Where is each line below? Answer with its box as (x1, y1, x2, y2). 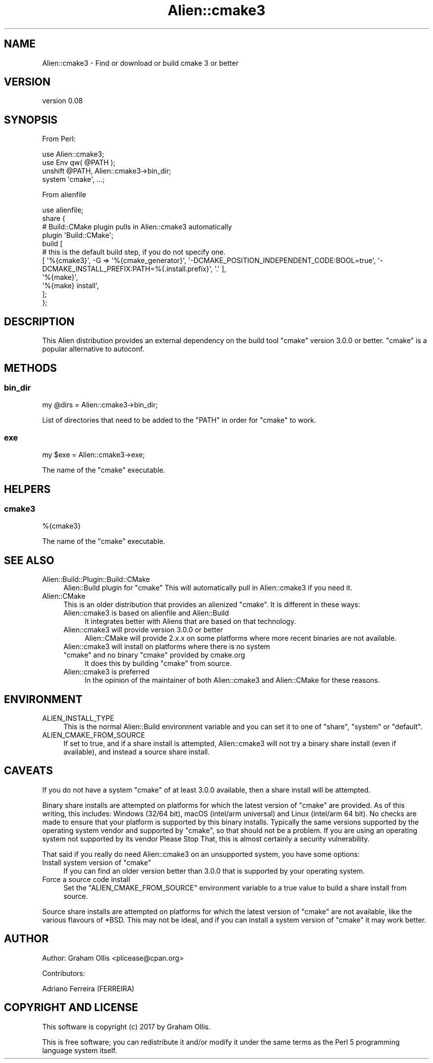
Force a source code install (42, 875, 130, 884)
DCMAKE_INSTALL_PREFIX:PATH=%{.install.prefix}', (42, 265, 213, 273)
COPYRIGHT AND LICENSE (4, 1001, 138, 1014)
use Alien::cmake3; (42, 150, 104, 159)
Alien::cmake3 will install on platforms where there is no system (63, 642, 270, 651)
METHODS (4, 361, 57, 374)
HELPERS (4, 483, 51, 495)
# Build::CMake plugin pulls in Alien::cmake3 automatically (42, 222, 232, 231)
